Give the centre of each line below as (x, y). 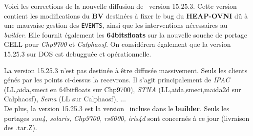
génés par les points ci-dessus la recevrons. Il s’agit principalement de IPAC (117, 80)
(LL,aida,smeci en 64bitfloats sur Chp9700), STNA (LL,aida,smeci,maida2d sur (123, 89)
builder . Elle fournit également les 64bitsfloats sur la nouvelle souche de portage (126, 34)
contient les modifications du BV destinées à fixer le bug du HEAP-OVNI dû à (126, 15)
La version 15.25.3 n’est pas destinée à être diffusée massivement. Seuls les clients (126, 70)
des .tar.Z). (21, 127)
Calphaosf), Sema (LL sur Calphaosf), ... (65, 99)
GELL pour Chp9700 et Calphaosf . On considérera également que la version (117, 44)
